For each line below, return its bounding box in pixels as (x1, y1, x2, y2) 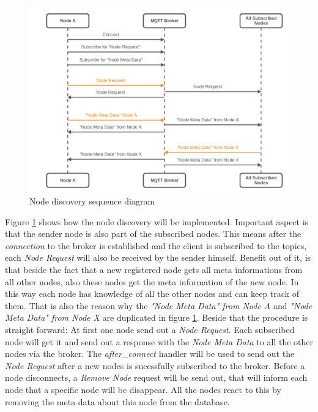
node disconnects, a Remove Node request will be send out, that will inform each (5, 371, 308, 384)
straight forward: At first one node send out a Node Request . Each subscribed (5, 323, 295, 335)
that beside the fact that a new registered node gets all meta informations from (5, 263, 303, 275)
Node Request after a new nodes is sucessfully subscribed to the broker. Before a (5, 359, 305, 372)
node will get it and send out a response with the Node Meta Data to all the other (5, 335, 313, 348)
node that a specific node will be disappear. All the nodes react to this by (5, 383, 281, 395)
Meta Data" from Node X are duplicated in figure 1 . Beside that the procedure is (5, 311, 308, 324)
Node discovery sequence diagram (29, 195, 155, 207)
